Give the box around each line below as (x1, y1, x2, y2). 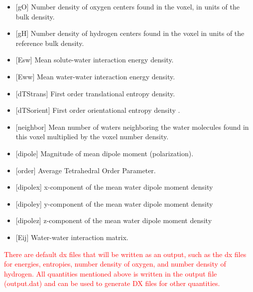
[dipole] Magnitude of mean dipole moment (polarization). (15, 148, 194, 158)
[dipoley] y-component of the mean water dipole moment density (15, 198, 213, 209)
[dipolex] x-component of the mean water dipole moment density (15, 182, 213, 192)
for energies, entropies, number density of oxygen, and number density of (4, 259, 226, 269)
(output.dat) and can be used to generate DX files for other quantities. (4, 278, 220, 289)
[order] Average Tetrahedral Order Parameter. (15, 165, 156, 175)
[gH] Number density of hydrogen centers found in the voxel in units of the (15, 28, 245, 38)
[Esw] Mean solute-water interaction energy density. (15, 54, 174, 65)
